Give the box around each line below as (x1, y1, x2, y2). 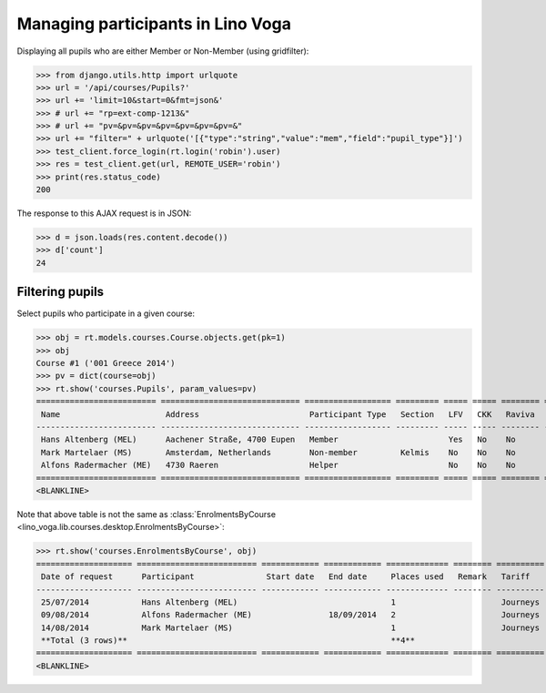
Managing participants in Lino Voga (16, 14, 291, 34)
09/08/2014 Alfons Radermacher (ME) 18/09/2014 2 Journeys (41, 610, 541, 620)
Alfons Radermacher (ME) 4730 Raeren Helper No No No (41, 460, 516, 471)
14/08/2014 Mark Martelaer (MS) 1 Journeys (41, 622, 541, 633)
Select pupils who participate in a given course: (16, 308, 196, 319)
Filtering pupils (16, 284, 105, 300)
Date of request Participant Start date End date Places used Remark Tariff (41, 572, 531, 582)
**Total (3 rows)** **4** (41, 636, 416, 646)
